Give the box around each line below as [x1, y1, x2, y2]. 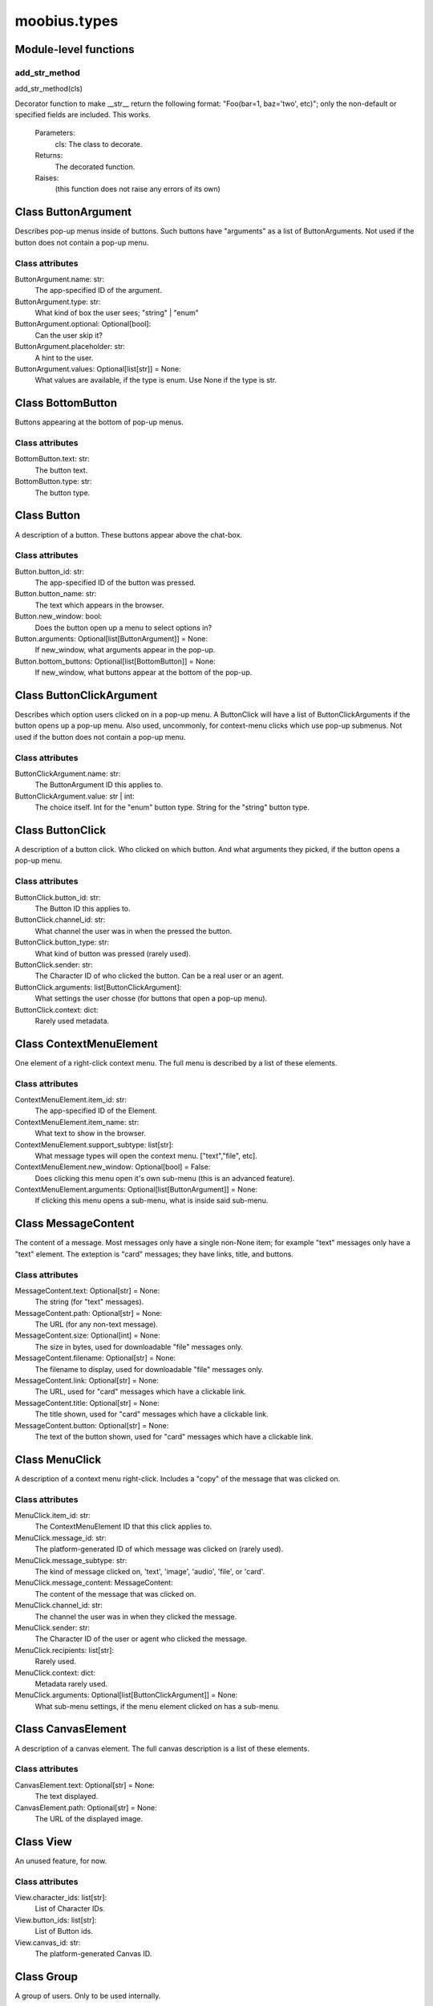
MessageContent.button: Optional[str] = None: [14, 1420, 169, 1430]
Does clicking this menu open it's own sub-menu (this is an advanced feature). [34, 1173, 295, 1183]
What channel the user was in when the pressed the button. [34, 926, 233, 936]
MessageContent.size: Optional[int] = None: [14, 1330, 160, 1340]
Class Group [14, 1970, 78, 1984]
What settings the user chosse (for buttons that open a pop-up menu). [34, 993, 268, 1003]
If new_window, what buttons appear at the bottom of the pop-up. [34, 668, 253, 677]
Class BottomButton [14, 396, 118, 410]
